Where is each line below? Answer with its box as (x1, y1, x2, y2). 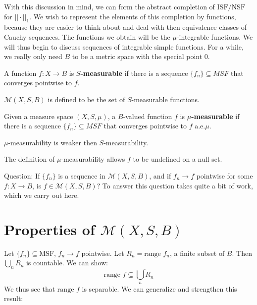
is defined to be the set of (48, 94, 125, 104)
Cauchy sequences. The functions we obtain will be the (4, 31, 170, 42)
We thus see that (4, 283, 55, 294)
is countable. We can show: (26, 257, 108, 268)
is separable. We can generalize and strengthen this (82, 283, 237, 294)
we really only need (4, 51, 62, 61)
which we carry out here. (4, 190, 79, 200)
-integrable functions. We (176, 31, 253, 42)
